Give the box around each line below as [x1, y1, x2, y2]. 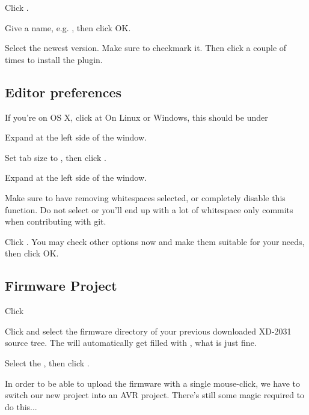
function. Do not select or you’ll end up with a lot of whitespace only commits [5, 203, 293, 216]
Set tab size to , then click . [5, 151, 106, 163]
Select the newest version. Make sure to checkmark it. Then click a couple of [5, 41, 287, 54]
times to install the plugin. [5, 53, 103, 65]
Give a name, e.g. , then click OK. [5, 21, 131, 34]
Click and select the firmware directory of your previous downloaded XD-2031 [5, 324, 292, 337]
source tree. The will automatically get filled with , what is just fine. [5, 336, 257, 349]
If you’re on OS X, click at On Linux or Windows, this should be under [5, 111, 268, 123]
